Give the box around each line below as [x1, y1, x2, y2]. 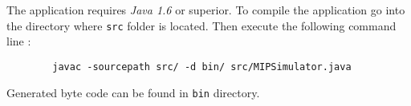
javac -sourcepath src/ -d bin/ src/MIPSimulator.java [52, 61, 352, 73]
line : [6, 33, 31, 49]
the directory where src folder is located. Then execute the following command [6, 17, 397, 33]
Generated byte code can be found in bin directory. [6, 84, 260, 100]
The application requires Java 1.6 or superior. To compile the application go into [6, 2, 405, 18]
